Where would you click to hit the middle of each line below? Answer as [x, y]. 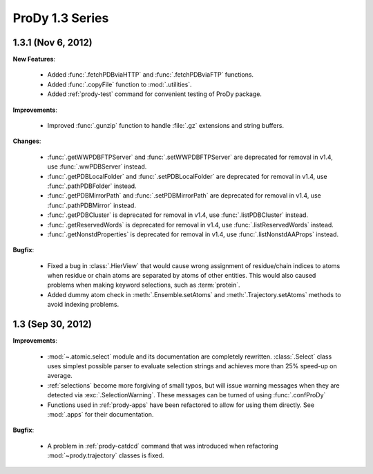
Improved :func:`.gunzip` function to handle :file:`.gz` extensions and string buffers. [166, 126]
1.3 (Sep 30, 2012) [52, 324]
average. [60, 376]
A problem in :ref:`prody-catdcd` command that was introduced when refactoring [163, 446]
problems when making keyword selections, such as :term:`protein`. [144, 285]
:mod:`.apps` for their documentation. [101, 414]
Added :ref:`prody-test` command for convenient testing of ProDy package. [155, 94]
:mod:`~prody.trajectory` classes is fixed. [106, 455]
